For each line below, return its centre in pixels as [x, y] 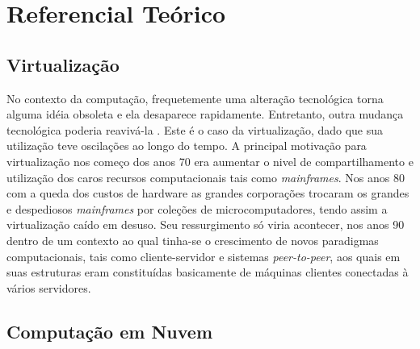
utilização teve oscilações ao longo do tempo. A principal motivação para [187, 145]
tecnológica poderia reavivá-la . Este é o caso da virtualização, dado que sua [195, 129]
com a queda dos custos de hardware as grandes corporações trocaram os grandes [208, 193]
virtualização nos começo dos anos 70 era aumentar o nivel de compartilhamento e [210, 161]
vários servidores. [49, 287]
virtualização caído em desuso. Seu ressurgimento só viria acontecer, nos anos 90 [206, 224]
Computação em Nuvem [110, 331]
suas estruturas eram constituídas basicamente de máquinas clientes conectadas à [208, 272]
